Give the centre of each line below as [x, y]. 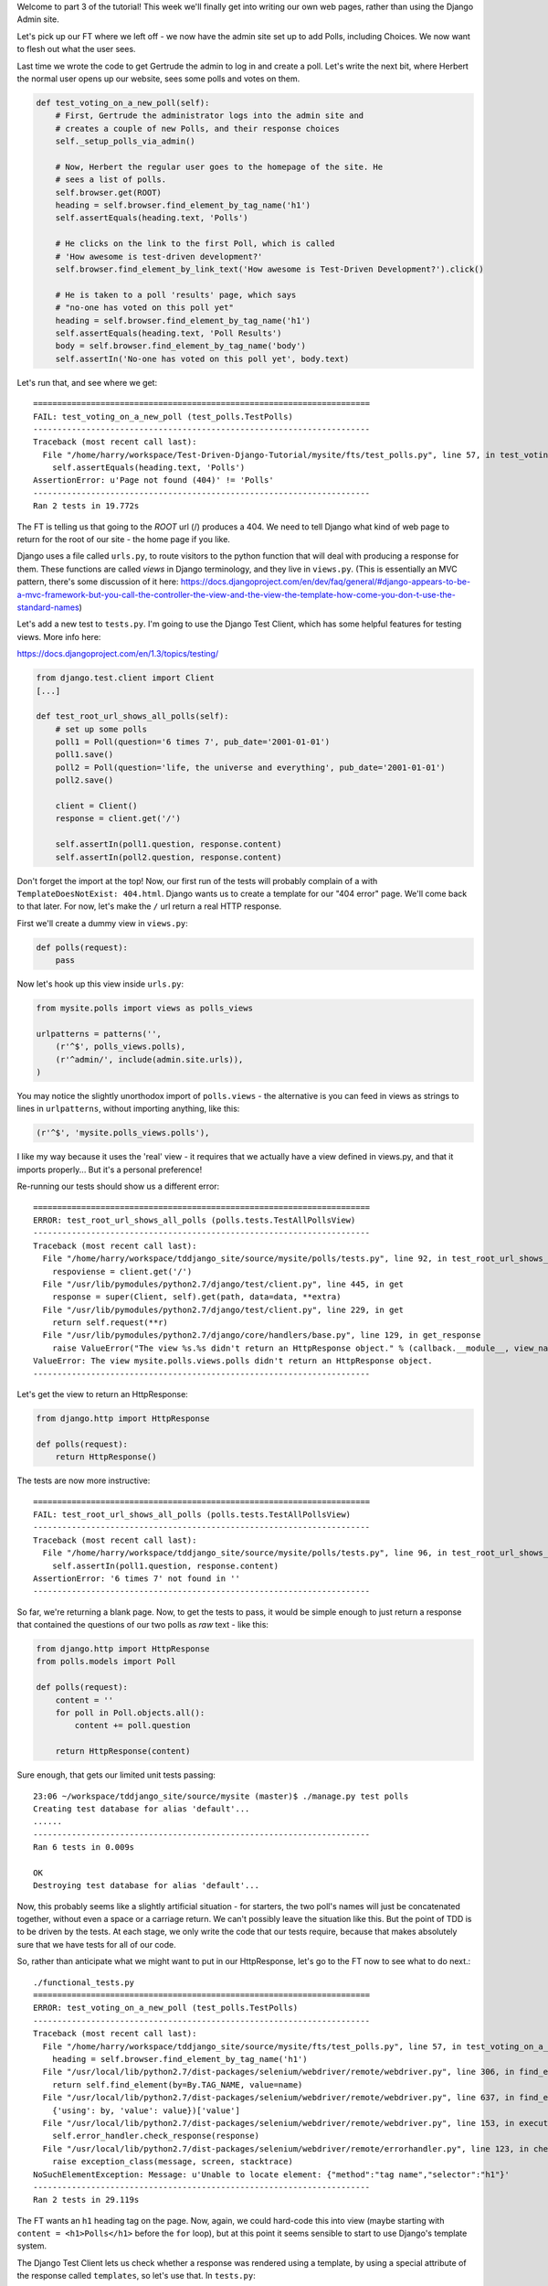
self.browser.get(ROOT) [108, 192]
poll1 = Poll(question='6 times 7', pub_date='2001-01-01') [193, 742]
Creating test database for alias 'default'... [142, 1809]
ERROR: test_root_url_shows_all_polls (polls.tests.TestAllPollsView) [195, 1220]
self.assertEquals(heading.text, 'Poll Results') [169, 333]
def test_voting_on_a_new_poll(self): [123, 102]
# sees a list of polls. [111, 180]
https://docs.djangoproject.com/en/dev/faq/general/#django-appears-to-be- [325, 582]
